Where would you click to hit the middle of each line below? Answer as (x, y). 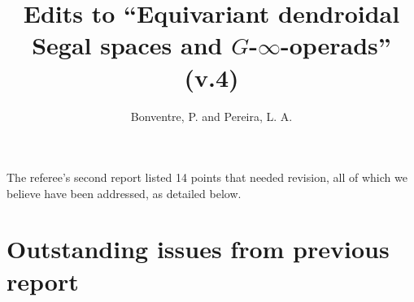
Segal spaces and (127, 45)
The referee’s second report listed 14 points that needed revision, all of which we (207, 177)
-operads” (336, 45)
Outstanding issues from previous (198, 249)
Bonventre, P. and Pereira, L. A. (211, 116)
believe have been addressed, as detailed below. (124, 193)
